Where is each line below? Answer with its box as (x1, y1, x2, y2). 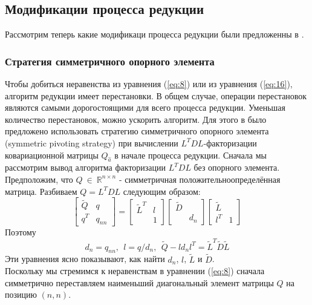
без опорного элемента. (193, 161, 280, 174)
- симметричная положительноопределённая (119, 172, 281, 185)
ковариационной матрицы (5, 148, 99, 161)
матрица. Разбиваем (5, 185, 77, 197)
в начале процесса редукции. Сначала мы (114, 148, 267, 161)
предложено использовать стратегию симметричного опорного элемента (5, 125, 269, 137)
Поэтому (5, 226, 36, 238)
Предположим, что (5, 172, 73, 185)
